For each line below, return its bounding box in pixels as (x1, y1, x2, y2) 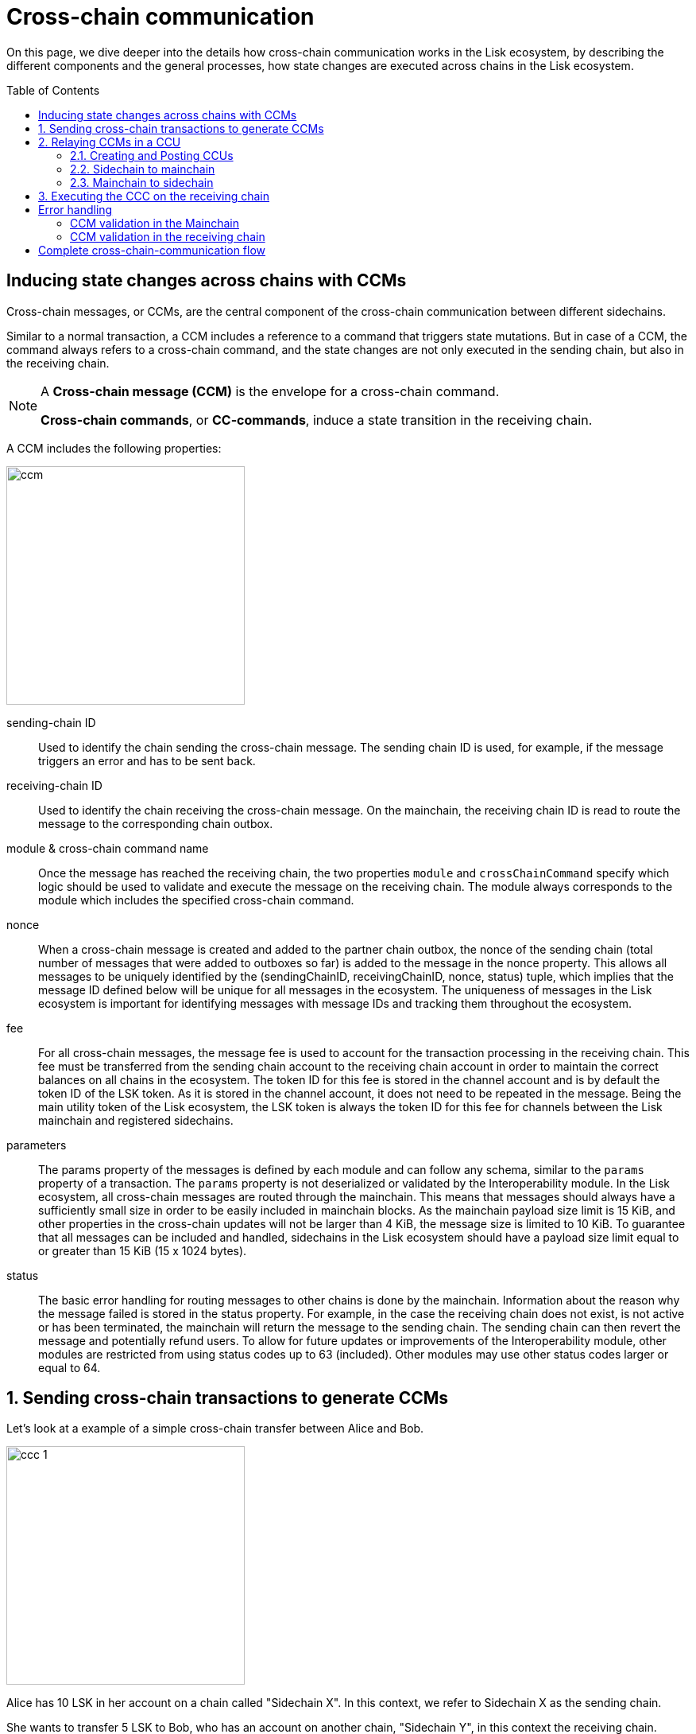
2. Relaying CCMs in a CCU (38, 134, 181, 149)
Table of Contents (6, 83, 100, 97)
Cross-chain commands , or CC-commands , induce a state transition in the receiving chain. (41, 411, 593, 428)
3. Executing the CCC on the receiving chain (38, 189, 269, 203)
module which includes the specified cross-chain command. (38, 892, 354, 907)
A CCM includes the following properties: (6, 441, 222, 455)
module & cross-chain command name (6, 841, 209, 855)
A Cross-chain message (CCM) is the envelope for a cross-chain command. (41, 383, 500, 399)
